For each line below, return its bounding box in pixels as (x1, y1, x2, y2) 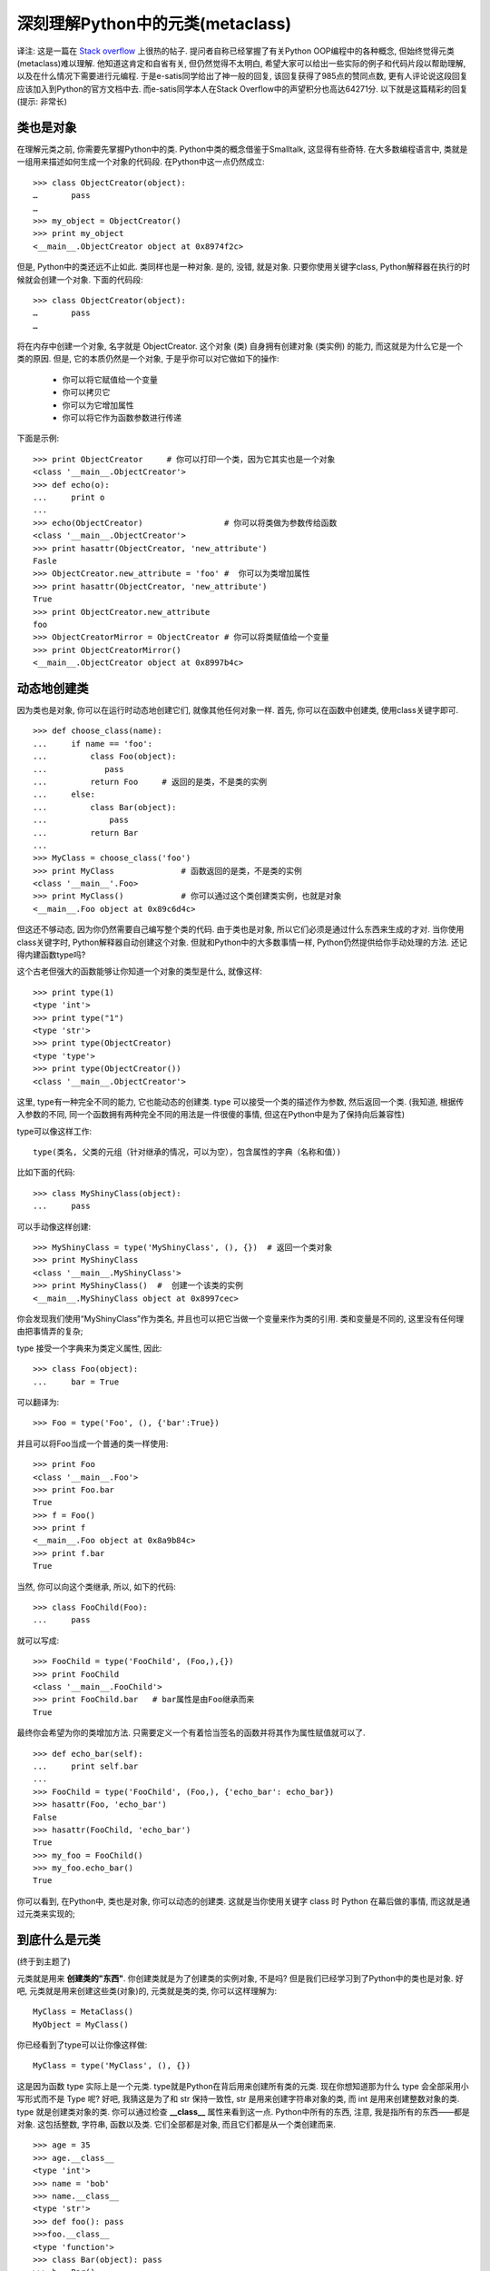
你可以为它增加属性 (62, 400, 134, 411)
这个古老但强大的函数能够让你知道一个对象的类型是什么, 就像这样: (16, 966, 263, 977)
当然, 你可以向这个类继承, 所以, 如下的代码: (16, 1581, 176, 1592)
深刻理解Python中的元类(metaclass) (16, 14, 292, 34)
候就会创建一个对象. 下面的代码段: (16, 273, 144, 285)
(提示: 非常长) (16, 96, 68, 107)
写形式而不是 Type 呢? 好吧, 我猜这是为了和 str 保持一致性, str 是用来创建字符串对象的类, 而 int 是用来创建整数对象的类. (16, 2094, 460, 2105)
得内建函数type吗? (16, 949, 86, 960)
